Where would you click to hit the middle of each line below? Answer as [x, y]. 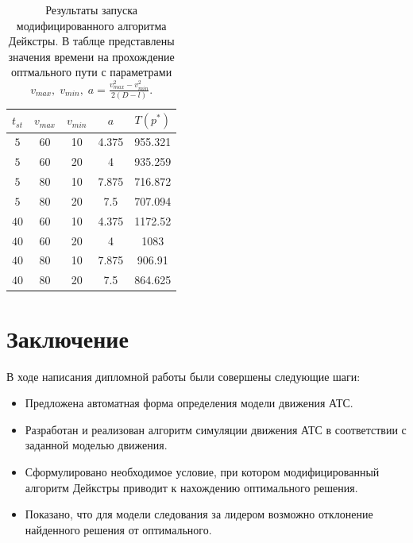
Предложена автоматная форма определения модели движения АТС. [189, 403]
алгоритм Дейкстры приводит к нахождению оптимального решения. [191, 487]
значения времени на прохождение [91, 56]
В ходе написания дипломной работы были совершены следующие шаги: [183, 376]
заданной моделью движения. [96, 445]
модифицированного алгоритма [91, 25]
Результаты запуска [92, 10]
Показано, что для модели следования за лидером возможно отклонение [199, 514]
